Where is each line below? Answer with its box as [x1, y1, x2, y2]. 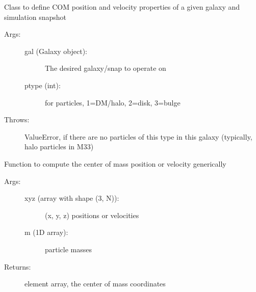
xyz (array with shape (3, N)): [24, 193, 119, 203]
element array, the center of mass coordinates [24, 278, 166, 289]
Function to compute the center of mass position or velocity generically [4, 158, 226, 169]
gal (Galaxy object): [24, 45, 88, 56]
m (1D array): [24, 227, 68, 237]
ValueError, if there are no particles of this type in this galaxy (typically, [24, 131, 252, 142]
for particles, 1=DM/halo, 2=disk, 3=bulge [45, 97, 181, 108]
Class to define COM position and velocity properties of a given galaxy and [4, 2, 240, 12]
